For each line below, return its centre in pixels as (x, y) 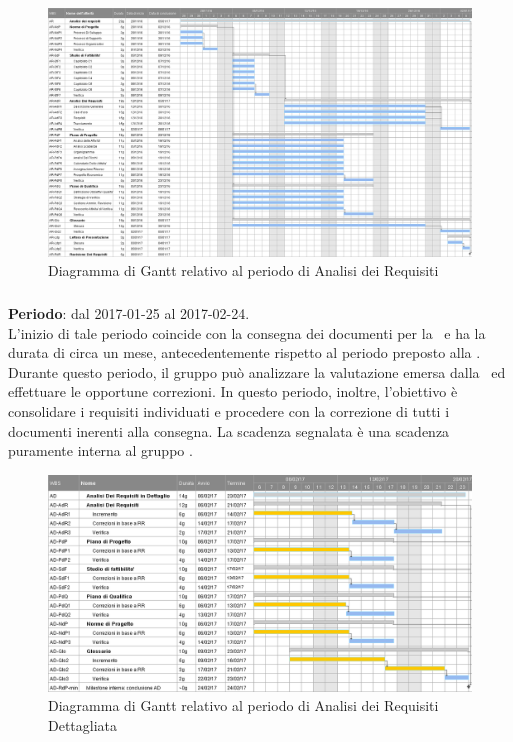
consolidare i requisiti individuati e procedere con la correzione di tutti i (229, 410)
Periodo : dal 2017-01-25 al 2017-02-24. (129, 312)
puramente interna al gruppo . (100, 450)
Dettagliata (83, 724)
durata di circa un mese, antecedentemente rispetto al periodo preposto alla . (244, 352)
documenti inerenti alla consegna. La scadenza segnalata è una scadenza (229, 430)
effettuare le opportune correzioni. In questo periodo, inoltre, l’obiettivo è (233, 391)
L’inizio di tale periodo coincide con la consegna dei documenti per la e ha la (247, 332)
